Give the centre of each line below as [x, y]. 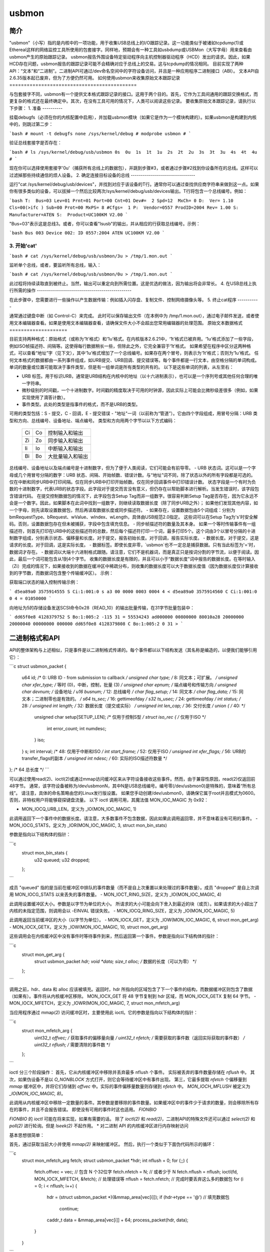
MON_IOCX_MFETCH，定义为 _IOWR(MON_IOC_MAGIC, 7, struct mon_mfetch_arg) [94, 1003]
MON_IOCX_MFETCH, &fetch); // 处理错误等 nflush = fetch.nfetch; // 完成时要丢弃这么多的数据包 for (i [139, 1179]
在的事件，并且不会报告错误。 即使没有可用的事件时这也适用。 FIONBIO [83, 1110]
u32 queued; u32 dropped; [62, 860]
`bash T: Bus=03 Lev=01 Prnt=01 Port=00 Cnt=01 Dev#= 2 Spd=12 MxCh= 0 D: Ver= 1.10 [121, 201]
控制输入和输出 [65, 433]
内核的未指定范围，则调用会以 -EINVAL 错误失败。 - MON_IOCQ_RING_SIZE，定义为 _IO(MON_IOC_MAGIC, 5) [122, 911]
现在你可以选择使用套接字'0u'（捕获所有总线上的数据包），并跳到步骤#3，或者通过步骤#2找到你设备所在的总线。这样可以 [134, 168]
